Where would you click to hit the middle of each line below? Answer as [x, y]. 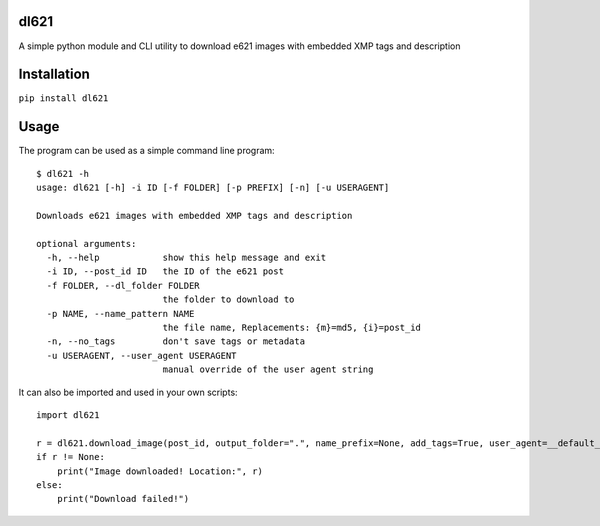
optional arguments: [86, 243]
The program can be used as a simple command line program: [146, 151]
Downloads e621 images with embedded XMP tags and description [194, 215]
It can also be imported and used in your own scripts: [128, 392]
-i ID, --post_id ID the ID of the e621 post [165, 271]
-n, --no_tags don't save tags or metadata [175, 341]
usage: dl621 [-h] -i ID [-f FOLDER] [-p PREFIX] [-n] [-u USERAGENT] [213, 188]
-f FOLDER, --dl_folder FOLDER [123, 285]
